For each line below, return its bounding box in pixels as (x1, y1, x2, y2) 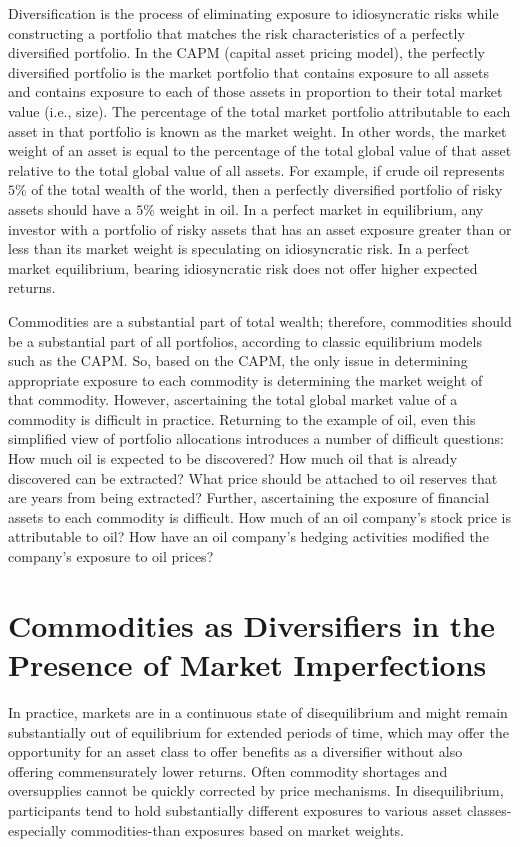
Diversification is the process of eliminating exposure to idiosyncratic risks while (8, 3, 499, 23)
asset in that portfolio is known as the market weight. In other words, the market (8, 120, 507, 141)
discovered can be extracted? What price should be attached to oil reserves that (8, 467, 498, 488)
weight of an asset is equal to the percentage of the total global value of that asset (8, 140, 512, 161)
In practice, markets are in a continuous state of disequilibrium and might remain (8, 701, 508, 722)
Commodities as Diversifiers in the (8, 604, 496, 645)
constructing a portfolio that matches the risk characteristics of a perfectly (8, 22, 465, 43)
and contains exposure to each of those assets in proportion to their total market (8, 81, 503, 102)
